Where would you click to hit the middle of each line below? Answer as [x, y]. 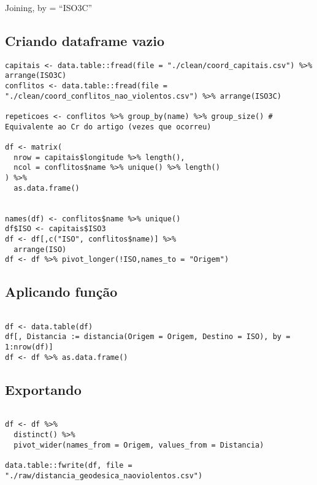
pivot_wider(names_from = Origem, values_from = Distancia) [139, 445]
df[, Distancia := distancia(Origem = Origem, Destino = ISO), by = [148, 337]
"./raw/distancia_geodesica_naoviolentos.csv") [104, 475]
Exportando [43, 389]
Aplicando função [61, 292]
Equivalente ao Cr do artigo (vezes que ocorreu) [108, 127]
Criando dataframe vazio [85, 40]
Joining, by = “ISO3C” [49, 7]
